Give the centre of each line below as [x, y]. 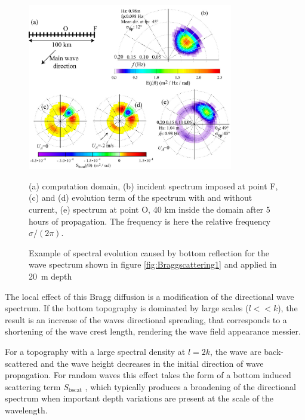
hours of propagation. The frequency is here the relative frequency [150, 221]
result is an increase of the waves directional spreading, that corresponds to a [146, 319]
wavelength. [26, 410]
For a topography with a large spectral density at [95, 351]
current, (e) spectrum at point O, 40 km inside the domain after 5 [150, 209]
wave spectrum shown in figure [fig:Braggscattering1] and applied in [153, 264]
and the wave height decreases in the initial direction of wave [152, 363]
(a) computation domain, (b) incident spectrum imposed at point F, [153, 186]
